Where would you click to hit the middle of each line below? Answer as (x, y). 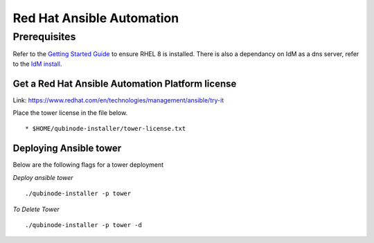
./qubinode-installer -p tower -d (83, 225)
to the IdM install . (37, 64)
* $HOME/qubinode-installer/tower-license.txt (106, 129)
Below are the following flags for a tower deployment (88, 165)
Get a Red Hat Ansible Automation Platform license (125, 83)
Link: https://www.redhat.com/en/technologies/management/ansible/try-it (118, 100)
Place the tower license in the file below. (70, 113)
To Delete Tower (36, 209)
